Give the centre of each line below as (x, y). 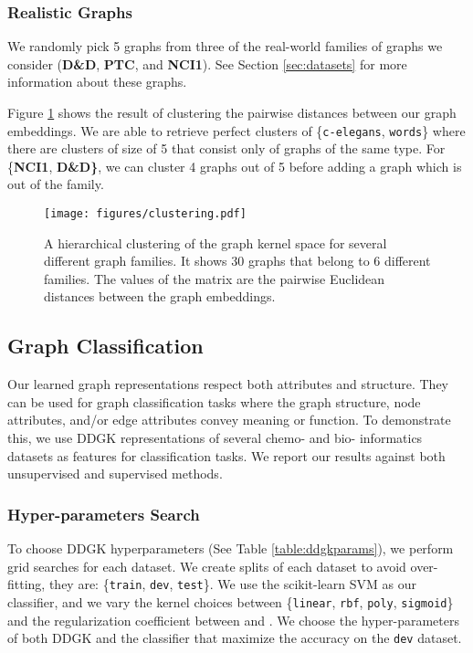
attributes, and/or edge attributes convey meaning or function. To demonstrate (229, 420)
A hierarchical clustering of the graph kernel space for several (215, 242)
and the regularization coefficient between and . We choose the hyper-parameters (233, 620)
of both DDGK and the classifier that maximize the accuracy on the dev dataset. (235, 638)
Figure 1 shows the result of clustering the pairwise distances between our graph (232, 112)
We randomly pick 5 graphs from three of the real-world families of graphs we (225, 46)
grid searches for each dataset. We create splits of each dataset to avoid (207, 566)
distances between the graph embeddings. (160, 296)
